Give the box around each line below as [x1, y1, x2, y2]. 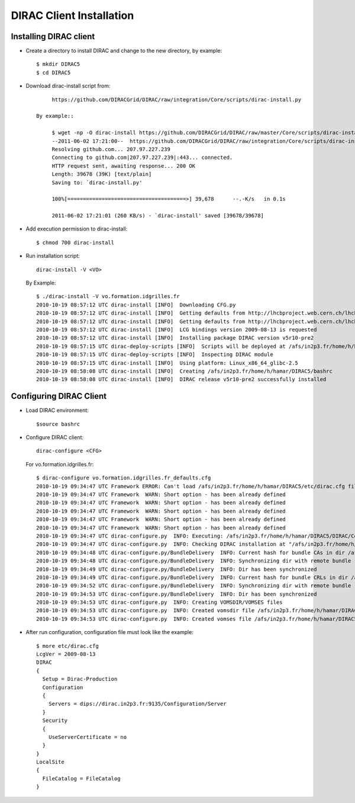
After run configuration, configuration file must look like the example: [25, 629, 193, 636]
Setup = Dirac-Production [42, 676, 118, 683]
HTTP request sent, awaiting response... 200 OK [51, 162, 195, 169]
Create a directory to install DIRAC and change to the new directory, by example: [25, 47, 222, 55]
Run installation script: [25, 252, 80, 260]
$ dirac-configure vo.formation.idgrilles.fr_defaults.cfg [36, 475, 211, 481]
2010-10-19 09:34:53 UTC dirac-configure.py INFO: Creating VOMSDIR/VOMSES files [36, 599, 283, 606]
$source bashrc [36, 421, 80, 427]
